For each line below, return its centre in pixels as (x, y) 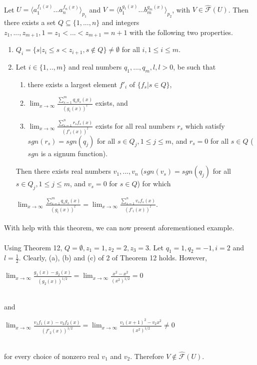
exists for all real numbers (135, 125)
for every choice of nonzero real (52, 356)
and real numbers (95, 66)
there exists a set (30, 22)
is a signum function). (74, 153)
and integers (120, 22)
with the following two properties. (181, 32)
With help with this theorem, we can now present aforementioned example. (119, 228)
